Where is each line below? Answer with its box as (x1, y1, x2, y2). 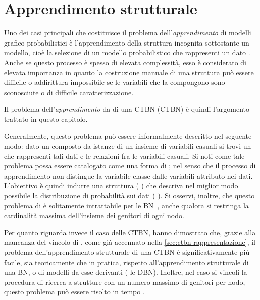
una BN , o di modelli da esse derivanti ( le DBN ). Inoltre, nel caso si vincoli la (4, 267, 247, 277)
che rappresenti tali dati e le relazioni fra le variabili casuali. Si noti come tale (4, 150, 245, 161)
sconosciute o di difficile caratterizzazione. (4, 87, 134, 97)
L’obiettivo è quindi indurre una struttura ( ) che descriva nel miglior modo (4, 180, 238, 191)
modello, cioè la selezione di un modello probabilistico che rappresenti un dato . (4, 47, 250, 58)
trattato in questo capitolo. (4, 113, 88, 124)
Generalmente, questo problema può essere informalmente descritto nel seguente (4, 131, 252, 141)
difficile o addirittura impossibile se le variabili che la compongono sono (4, 77, 225, 88)
